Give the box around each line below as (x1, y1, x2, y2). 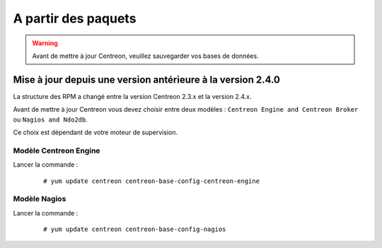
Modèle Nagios (13, 194, 66, 204)
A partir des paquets (13, 11, 137, 26)
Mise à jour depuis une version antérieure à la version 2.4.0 (13, 73, 281, 85)
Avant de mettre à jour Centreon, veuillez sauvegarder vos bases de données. (32, 52, 259, 60)
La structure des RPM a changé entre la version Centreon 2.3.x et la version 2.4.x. (13, 92, 252, 100)
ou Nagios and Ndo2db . (13, 115, 88, 124)
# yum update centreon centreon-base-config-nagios (43, 225, 226, 233)
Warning (32, 39, 58, 47)
